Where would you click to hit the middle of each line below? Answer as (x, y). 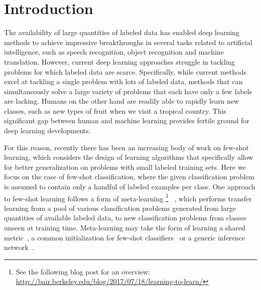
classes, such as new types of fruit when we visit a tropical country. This (115, 110)
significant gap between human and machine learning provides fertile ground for (127, 120)
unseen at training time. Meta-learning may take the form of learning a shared (125, 228)
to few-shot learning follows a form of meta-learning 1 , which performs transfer (128, 197)
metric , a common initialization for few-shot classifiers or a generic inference (125, 237)
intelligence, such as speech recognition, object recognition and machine (114, 52)
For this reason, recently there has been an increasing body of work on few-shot (126, 147)
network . (19, 247)
